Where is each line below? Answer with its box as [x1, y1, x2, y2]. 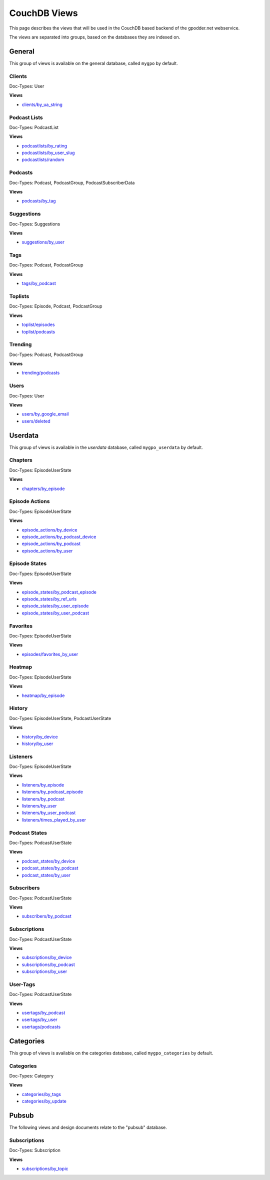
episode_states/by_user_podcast [21, 610, 89, 616]
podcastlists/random [21, 156, 64, 162]
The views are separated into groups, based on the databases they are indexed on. [9, 34, 180, 40]
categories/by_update [21, 1098, 67, 1104]
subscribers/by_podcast [21, 913, 72, 919]
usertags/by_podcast [21, 1010, 65, 1016]
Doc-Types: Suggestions [9, 220, 60, 227]
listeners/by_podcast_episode [21, 789, 83, 795]
